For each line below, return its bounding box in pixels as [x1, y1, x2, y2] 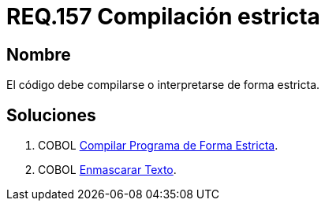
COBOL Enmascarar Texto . [38, 163, 177, 177]
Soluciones [6, 105, 96, 125]
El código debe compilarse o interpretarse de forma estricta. [6, 78, 320, 92]
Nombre [6, 44, 71, 65]
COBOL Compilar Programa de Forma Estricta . [38, 139, 278, 153]
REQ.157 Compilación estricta [6, 3, 320, 30]
